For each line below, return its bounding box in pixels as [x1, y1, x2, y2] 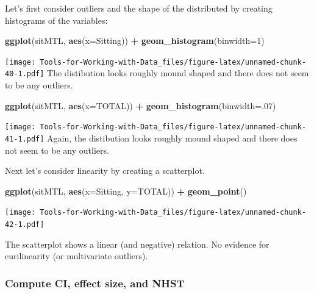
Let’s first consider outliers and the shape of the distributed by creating [5, 2, 273, 14]
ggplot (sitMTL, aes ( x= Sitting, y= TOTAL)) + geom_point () [5, 184, 247, 197]
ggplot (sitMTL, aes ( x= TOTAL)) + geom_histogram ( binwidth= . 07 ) [5, 99, 276, 112]
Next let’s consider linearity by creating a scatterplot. [5, 164, 205, 177]
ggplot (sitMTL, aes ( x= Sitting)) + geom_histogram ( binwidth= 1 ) [5, 34, 265, 47]
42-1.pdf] [5, 220, 45, 229]
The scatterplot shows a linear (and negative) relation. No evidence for [5, 237, 269, 250]
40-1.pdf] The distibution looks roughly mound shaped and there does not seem [5, 66, 309, 79]
